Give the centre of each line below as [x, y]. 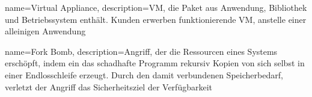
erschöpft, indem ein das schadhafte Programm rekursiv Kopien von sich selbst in [155, 63]
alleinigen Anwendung [45, 31]
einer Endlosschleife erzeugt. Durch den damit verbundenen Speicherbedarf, [144, 74]
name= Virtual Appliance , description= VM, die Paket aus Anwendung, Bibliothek [156, 7]
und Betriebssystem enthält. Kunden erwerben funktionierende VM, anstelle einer [156, 19]
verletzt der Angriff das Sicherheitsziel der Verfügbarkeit [109, 86]
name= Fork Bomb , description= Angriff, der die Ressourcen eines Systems [141, 51]
